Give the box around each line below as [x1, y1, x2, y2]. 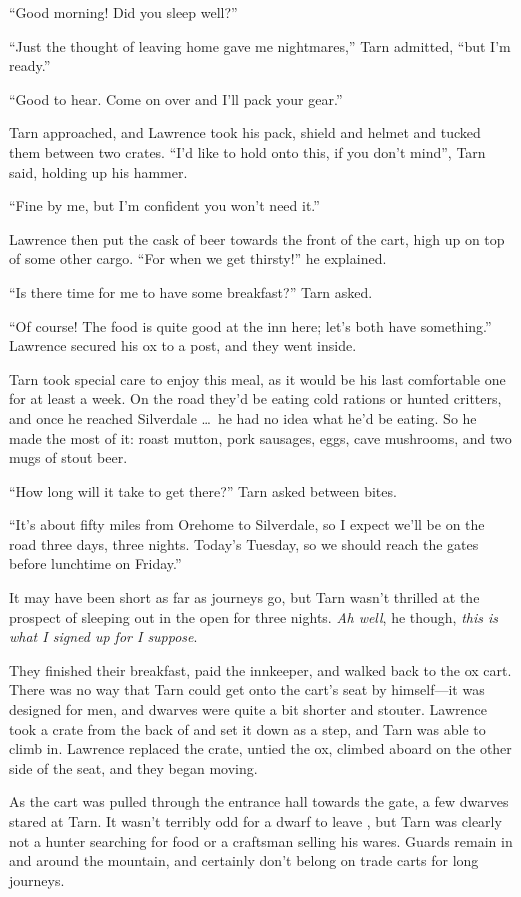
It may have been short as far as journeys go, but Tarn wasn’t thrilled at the [9, 587, 480, 608]
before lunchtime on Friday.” [9, 553, 182, 574]
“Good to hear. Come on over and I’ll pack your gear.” [9, 88, 343, 109]
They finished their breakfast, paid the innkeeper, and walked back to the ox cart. [9, 659, 512, 680]
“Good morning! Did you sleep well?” [9, 2, 238, 22]
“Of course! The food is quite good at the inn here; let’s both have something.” [9, 315, 492, 336]
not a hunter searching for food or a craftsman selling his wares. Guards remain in [9, 830, 513, 851]
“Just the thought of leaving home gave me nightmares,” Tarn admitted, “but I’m [9, 35, 511, 56]
